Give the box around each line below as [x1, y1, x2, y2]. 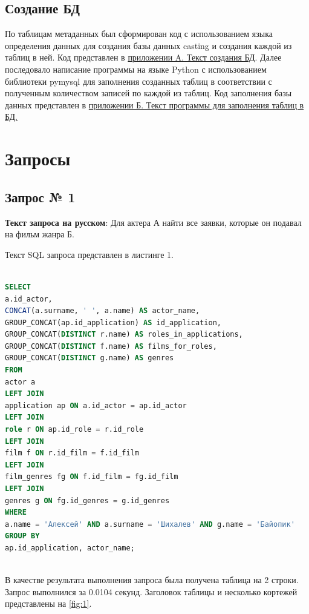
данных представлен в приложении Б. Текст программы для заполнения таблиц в [5, 98, 304, 111]
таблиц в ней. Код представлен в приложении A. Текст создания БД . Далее [5, 51, 282, 64]
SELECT [5, 282, 31, 291]
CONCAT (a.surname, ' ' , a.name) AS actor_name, [5, 306, 200, 315]
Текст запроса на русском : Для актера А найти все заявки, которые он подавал [5, 216, 302, 228]
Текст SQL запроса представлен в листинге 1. [5, 248, 174, 260]
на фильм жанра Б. [5, 228, 75, 240]
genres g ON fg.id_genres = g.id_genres [5, 496, 170, 505]
